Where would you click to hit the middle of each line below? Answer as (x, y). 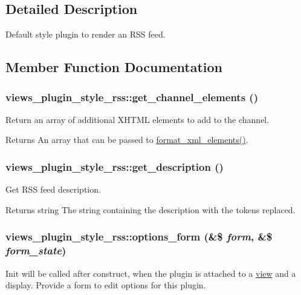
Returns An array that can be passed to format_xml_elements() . (127, 140)
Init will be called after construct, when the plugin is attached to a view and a (151, 273)
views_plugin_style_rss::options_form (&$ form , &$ (139, 237)
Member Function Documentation (114, 67)
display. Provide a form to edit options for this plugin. (106, 285)
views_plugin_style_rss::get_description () (115, 166)
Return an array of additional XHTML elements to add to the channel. (138, 119)
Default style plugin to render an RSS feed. (86, 34)
